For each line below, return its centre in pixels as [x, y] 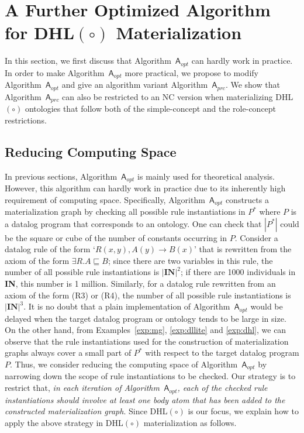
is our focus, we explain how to [243, 411]
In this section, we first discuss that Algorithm [88, 61]
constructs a [247, 199]
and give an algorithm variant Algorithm [135, 85]
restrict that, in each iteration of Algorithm [82, 388]
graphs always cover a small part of [68, 353]
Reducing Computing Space [91, 151]
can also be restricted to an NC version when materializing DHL [178, 96]
